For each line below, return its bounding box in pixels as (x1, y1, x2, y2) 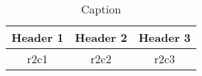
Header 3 (138, 29, 191, 45)
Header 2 (75, 29, 127, 45)
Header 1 (11, 29, 64, 45)
